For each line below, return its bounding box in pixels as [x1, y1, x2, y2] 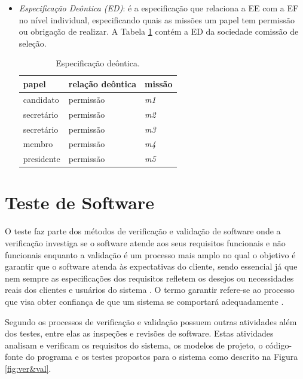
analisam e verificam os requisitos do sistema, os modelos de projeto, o [5, 338, 263, 351]
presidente [23, 152, 60, 165]
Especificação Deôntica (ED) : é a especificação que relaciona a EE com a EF [19, 2, 299, 14]
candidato [23, 93, 59, 105]
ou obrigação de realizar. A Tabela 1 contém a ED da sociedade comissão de [19, 25, 299, 38]
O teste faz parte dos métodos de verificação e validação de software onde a [5, 225, 281, 237]
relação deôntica [68, 77, 137, 90]
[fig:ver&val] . [5, 362, 51, 374]
